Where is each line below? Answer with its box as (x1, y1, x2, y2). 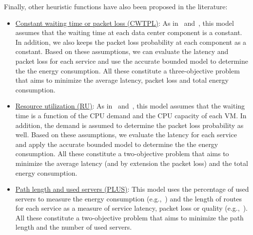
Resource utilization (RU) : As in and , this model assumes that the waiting (15, 101, 245, 111)
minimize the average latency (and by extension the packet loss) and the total (15, 158, 248, 168)
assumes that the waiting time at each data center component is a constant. (15, 27, 242, 37)
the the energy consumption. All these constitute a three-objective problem (15, 65, 240, 75)
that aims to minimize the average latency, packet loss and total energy (15, 75, 229, 85)
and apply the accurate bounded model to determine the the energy (15, 139, 218, 149)
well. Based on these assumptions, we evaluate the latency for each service (15, 129, 237, 140)
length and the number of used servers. (15, 222, 132, 232)
